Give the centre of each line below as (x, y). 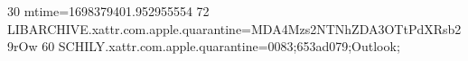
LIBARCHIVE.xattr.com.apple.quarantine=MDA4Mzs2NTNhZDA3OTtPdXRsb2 (234, 28)
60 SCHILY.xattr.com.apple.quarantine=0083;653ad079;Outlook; (221, 46)
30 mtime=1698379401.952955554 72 (108, 11)
